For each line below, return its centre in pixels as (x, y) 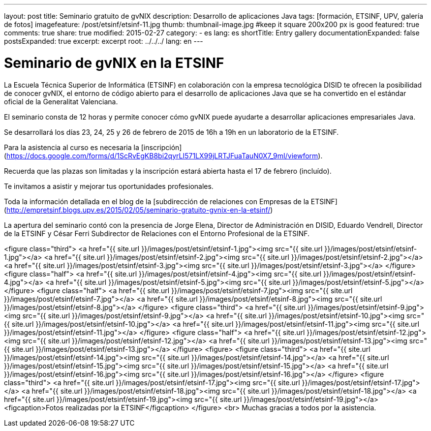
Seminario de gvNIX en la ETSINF (114, 63)
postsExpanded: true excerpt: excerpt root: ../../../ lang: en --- (104, 41)
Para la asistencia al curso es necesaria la (72, 147)
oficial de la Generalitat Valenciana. (61, 101)
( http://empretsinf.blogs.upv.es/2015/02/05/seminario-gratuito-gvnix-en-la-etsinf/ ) (139, 210)
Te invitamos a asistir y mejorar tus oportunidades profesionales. (109, 186)
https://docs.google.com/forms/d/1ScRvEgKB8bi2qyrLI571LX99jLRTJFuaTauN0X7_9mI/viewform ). (165, 155)
